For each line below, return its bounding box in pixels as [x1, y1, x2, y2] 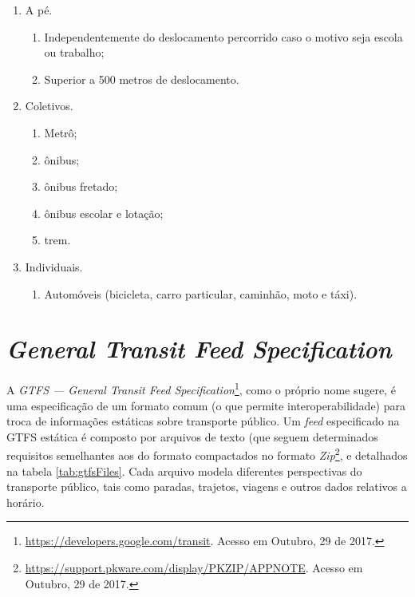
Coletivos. [25, 97, 73, 114]
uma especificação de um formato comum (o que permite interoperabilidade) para [6, 397, 405, 413]
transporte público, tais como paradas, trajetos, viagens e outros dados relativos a [6, 478, 407, 495]
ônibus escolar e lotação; [44, 204, 164, 221]
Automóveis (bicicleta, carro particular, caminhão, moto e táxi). [44, 285, 358, 302]
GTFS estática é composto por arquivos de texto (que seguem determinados [6, 428, 378, 445]
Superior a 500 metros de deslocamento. [44, 70, 239, 87]
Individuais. [25, 258, 83, 275]
